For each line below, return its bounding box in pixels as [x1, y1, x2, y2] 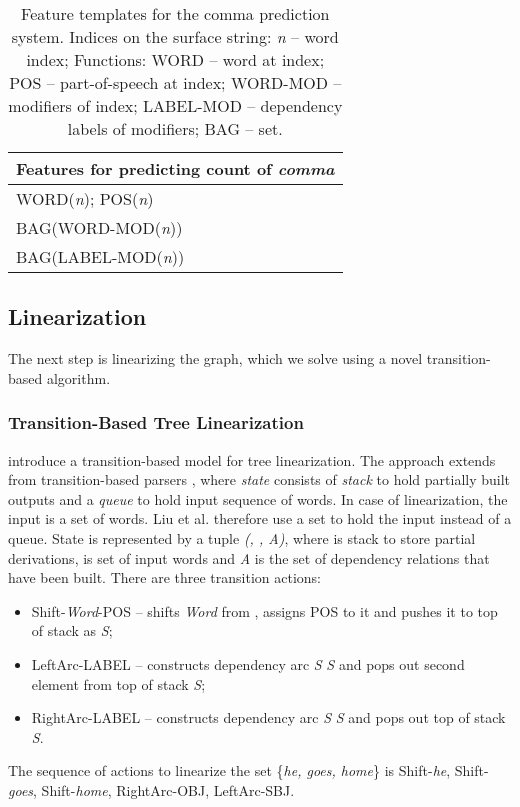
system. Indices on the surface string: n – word [11, 25, 339, 48]
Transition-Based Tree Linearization [8, 410, 304, 435]
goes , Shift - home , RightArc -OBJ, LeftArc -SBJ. [8, 779, 295, 800]
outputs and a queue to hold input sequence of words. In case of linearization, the [8, 488, 508, 509]
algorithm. [46, 367, 111, 388]
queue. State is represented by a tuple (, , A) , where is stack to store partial [8, 527, 476, 548]
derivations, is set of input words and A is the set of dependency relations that [8, 547, 490, 568]
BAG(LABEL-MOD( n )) [16, 245, 185, 268]
